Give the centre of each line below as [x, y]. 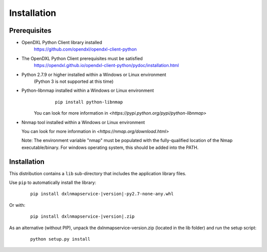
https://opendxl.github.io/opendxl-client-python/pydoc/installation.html [106, 65]
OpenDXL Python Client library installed [62, 43]
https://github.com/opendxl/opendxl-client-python [85, 49]
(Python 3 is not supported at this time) [74, 81]
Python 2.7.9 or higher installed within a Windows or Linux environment [94, 74]
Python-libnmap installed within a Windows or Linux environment [88, 91]
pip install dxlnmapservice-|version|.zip [83, 217]
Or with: [17, 205]
